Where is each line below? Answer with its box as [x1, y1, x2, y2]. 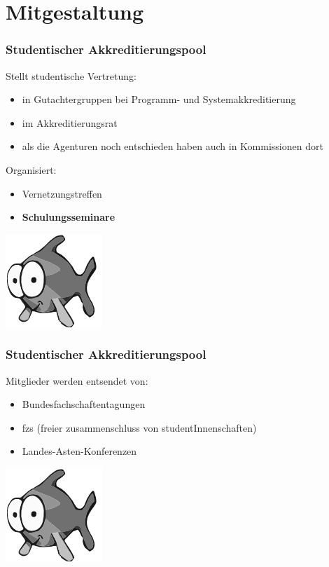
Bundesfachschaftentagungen [22, 397, 146, 411]
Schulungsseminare [22, 210, 115, 224]
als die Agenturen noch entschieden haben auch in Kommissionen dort [22, 139, 323, 153]
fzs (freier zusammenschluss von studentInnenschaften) [22, 420, 257, 435]
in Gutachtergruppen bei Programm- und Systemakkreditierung [22, 92, 296, 107]
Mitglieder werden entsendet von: [6, 373, 148, 388]
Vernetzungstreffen [22, 186, 102, 200]
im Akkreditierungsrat [22, 115, 118, 130]
